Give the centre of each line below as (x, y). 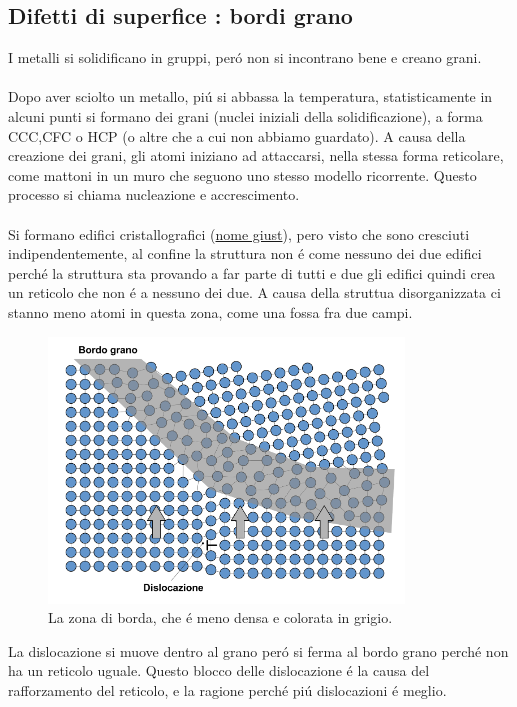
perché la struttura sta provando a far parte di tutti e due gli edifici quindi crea (252, 272)
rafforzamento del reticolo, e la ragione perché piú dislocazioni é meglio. (227, 689)
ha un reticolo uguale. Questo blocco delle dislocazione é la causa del (219, 670)
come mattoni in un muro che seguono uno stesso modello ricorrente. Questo (242, 174)
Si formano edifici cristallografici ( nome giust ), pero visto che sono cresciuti (239, 233)
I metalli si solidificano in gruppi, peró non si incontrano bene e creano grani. (245, 57)
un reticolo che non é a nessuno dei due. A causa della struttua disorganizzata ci (254, 292)
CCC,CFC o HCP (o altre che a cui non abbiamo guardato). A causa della (237, 135)
